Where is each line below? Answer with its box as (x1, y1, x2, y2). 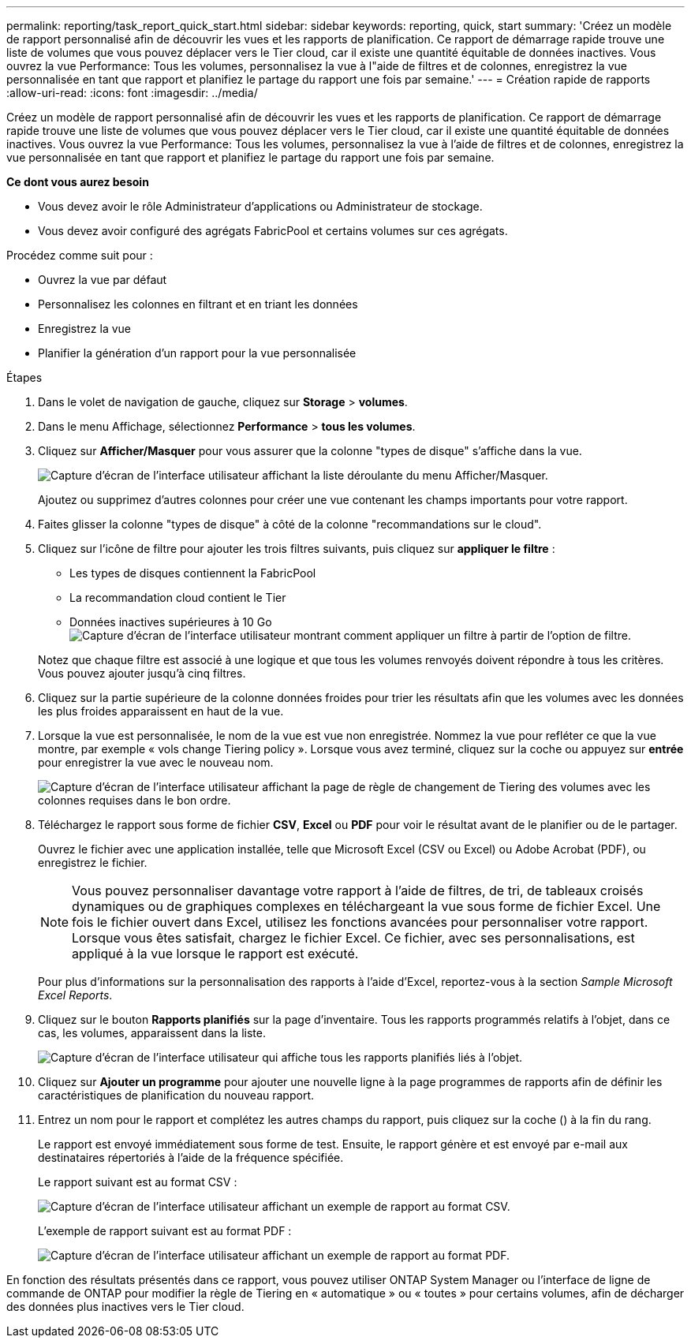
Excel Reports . (38, 988, 113, 1002)
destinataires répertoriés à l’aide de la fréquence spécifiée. (38, 1151, 344, 1164)
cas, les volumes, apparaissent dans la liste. (38, 1026, 266, 1040)
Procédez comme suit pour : (6, 248, 153, 262)
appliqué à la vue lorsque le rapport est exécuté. (72, 946, 359, 961)
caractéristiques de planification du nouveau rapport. (38, 1088, 315, 1102)
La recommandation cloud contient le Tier (69, 591, 286, 604)
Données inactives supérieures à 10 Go (69, 615, 272, 629)
